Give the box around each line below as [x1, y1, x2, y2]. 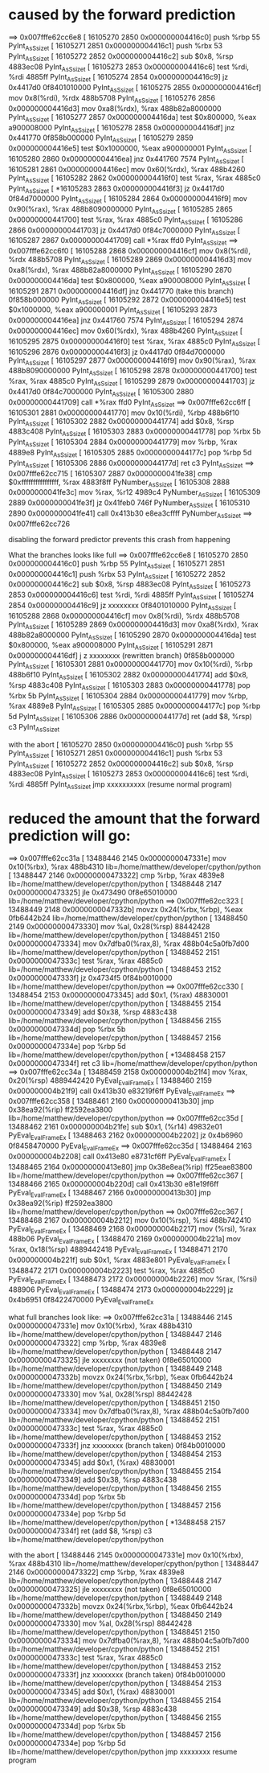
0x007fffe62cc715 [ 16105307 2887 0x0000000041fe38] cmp [8, 468, 213, 478]
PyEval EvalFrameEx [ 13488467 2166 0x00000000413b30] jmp [8, 1187, 211, 1199]
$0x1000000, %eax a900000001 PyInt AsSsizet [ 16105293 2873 [8, 305, 218, 317]
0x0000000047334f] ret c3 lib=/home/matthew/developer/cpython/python [8, 1058, 258, 1068]
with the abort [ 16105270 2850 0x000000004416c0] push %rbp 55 [8, 739, 234, 749]
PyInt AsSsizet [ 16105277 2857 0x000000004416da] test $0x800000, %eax [8, 112, 257, 124]
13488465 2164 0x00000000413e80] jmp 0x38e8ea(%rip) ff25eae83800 [8, 1162, 253, 1171]
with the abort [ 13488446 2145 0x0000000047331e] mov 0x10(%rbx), [8, 1550, 243, 1560]
